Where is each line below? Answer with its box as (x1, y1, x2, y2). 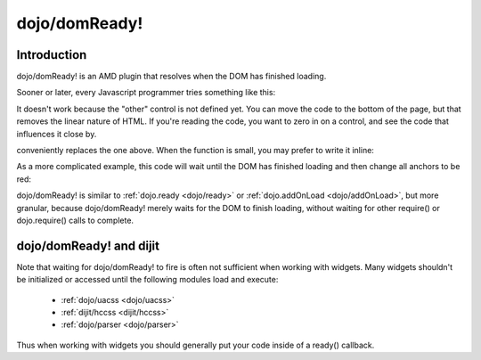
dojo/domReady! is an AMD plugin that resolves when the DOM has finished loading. (16, 71, 327, 82)
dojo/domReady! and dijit (16, 238, 160, 253)
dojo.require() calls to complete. (16, 215, 134, 225)
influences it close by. (16, 128, 97, 139)
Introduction (16, 47, 87, 62)
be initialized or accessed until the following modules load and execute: (16, 274, 279, 285)
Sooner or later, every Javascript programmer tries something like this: (16, 87, 276, 98)
